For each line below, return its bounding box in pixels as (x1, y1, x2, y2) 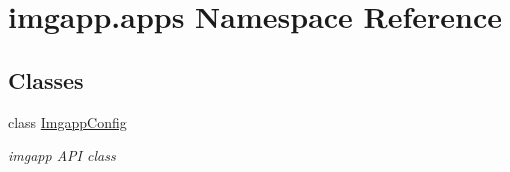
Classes (8, 64, 84, 95)
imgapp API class (8, 145, 116, 166)
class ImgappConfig (8, 111, 127, 132)
